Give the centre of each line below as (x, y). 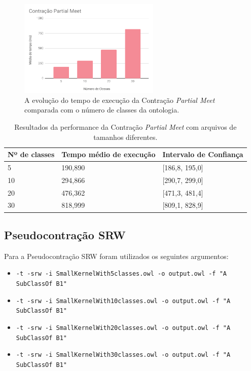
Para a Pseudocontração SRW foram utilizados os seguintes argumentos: (116, 256)
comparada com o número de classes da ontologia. (102, 110)
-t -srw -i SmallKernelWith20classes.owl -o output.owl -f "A (123, 328)
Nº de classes (31, 154)
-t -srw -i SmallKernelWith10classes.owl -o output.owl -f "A (123, 301)
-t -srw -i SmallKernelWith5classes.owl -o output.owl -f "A (121, 274)
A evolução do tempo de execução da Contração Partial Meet (120, 100)
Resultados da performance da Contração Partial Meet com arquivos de (126, 126)
